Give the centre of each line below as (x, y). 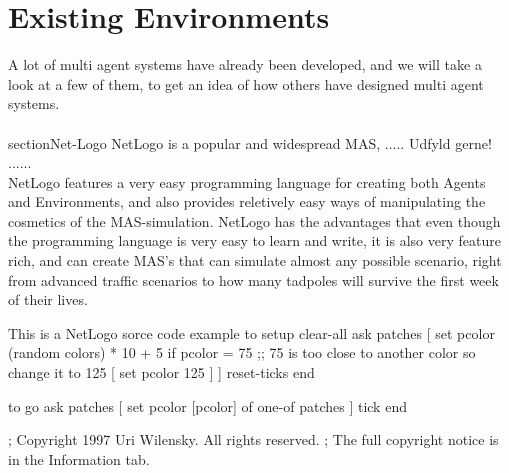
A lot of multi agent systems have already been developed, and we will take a (245, 64)
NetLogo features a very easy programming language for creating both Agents (247, 181)
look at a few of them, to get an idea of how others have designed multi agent (246, 83)
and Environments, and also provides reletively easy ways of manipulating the (247, 201)
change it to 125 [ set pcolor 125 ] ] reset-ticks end (161, 372)
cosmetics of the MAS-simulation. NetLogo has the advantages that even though (254, 220)
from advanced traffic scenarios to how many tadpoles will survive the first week (253, 279)
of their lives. (48, 299)
